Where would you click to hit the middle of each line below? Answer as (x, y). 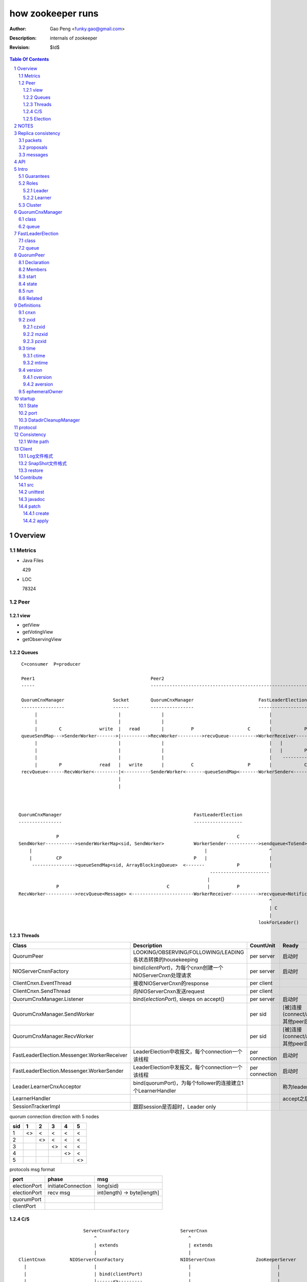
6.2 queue (29, 226)
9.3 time (27, 348)
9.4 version (30, 370)
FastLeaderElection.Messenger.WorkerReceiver (70, 1055)
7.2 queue (29, 248)
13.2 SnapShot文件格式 (43, 463)
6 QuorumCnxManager (38, 212)
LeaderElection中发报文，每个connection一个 (188, 1067)
